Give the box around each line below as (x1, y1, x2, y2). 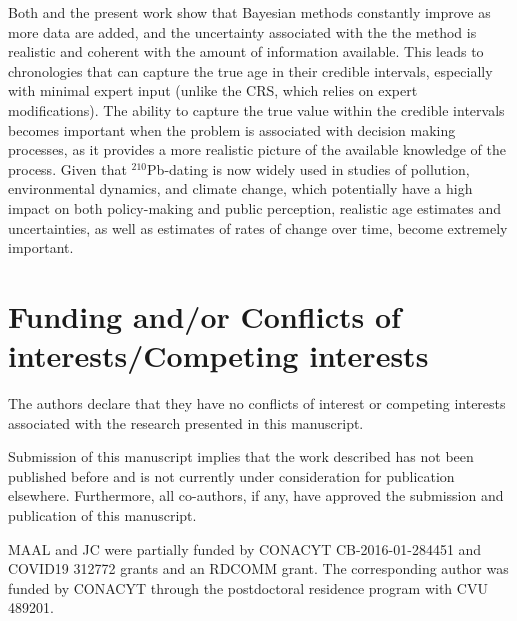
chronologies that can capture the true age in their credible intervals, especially (8, 60, 493, 81)
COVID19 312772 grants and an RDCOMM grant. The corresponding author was (8, 558, 509, 579)
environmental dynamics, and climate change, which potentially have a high (8, 178, 473, 199)
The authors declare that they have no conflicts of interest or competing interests (8, 393, 506, 414)
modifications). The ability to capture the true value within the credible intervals (8, 99, 505, 120)
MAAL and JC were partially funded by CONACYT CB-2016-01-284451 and (8, 538, 482, 559)
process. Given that (8, 158, 127, 179)
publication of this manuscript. (8, 505, 197, 525)
